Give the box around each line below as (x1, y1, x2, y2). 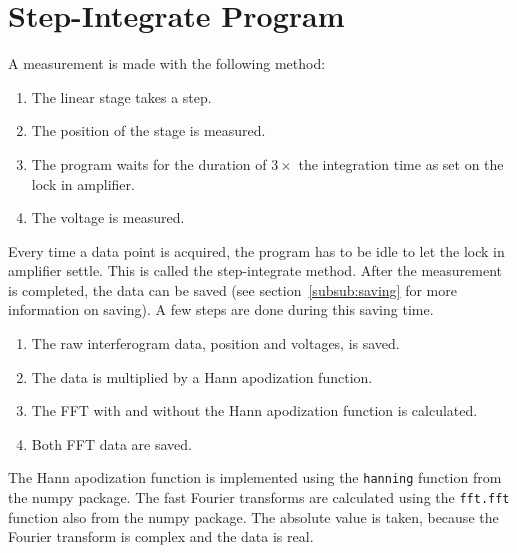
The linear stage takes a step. (31, 86, 212, 107)
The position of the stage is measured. (31, 120, 266, 141)
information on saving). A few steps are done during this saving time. (8, 299, 434, 320)
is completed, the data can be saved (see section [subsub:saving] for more (8, 279, 457, 300)
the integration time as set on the (298, 153, 504, 174)
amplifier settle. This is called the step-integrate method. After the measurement (8, 260, 502, 281)
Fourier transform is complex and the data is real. (8, 526, 314, 547)
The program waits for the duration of (31, 153, 267, 174)
